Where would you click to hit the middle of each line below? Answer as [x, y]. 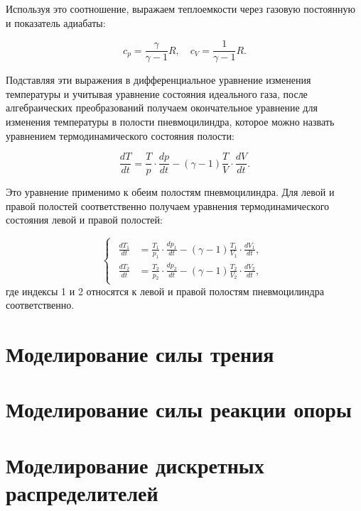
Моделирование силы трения [140, 354]
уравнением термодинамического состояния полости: [120, 135]
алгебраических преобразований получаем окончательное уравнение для [162, 108]
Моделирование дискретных [135, 465]
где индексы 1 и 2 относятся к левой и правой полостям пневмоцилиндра [165, 291]
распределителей [82, 493]
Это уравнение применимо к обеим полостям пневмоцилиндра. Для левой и [170, 192]
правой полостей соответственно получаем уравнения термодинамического [168, 205]
